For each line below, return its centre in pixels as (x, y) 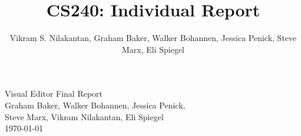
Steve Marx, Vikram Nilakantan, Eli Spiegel (84, 116)
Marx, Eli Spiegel (153, 49)
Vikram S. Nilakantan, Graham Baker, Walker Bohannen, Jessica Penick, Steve (153, 38)
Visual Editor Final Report (54, 93)
